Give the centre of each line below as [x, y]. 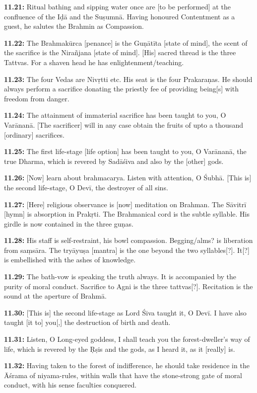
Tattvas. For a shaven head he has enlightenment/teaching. [94, 62]
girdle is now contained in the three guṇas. [69, 223]
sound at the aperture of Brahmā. [55, 296]
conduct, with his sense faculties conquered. [70, 385]
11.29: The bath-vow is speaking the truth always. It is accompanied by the [120, 276]
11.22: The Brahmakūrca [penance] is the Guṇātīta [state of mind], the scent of [126, 42]
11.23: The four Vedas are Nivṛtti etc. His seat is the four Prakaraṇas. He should [128, 79]
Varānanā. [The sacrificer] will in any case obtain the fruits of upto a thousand [124, 124]
